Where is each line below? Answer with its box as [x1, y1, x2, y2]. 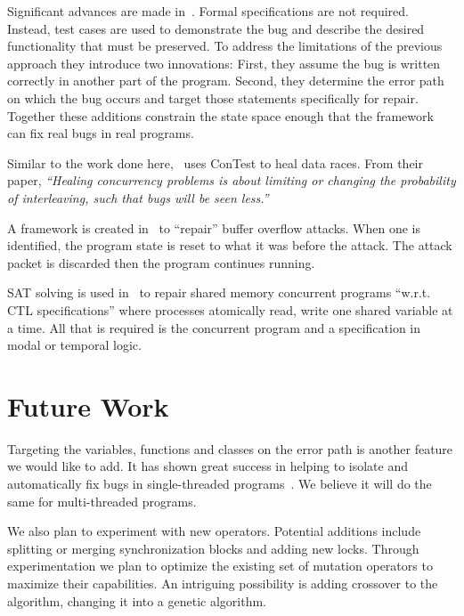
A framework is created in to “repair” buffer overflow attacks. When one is [7, 218, 421, 237]
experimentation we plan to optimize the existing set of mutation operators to [7, 556, 433, 575]
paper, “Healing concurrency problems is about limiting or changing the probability [7, 171, 456, 190]
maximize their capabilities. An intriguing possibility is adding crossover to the [7, 573, 438, 592]
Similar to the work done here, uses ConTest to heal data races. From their [7, 153, 423, 172]
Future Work [7, 387, 169, 424]
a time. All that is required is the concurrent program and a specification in [7, 318, 421, 336]
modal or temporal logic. [7, 336, 142, 354]
